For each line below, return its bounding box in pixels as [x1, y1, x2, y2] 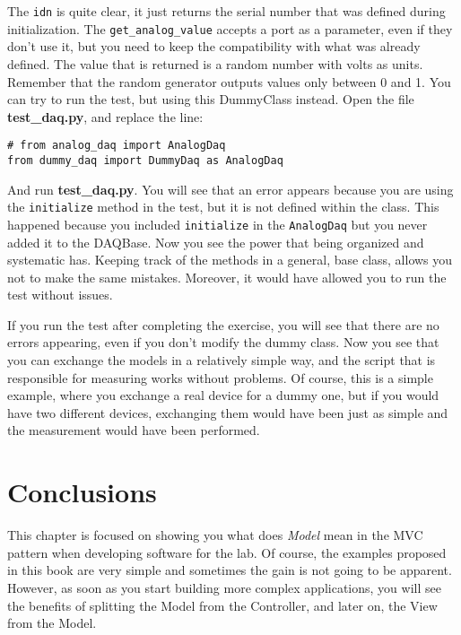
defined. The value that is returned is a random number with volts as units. [7, 54, 423, 73]
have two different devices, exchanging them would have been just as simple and [7, 403, 448, 422]
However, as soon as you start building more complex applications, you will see [7, 578, 441, 596]
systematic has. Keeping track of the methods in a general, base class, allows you [7, 250, 453, 269]
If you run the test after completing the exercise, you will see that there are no [7, 315, 439, 334]
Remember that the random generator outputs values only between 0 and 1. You [7, 72, 451, 91]
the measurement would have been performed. [7, 421, 260, 439]
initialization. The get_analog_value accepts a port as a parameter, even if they [7, 19, 453, 38]
